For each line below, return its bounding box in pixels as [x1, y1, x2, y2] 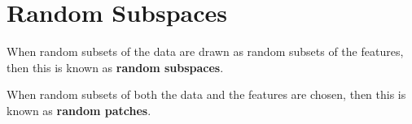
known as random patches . [7, 101, 151, 118]
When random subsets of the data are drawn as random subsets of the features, [7, 43, 404, 60]
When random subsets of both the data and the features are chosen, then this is [7, 86, 406, 103]
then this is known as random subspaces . [7, 58, 224, 75]
